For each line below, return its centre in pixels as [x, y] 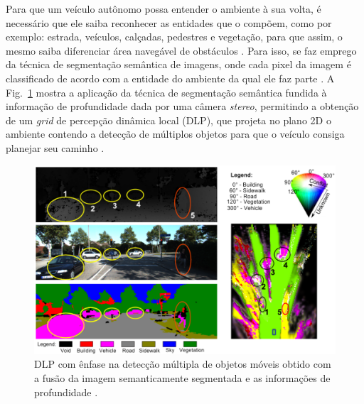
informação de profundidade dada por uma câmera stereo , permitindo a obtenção [182, 106]
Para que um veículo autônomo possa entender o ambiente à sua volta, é [164, 9]
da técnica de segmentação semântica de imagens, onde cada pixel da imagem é [178, 64]
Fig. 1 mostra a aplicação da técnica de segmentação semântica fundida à [166, 92]
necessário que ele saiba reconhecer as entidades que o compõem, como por [169, 22]
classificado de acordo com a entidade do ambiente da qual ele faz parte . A [170, 78]
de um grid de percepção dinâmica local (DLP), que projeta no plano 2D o [168, 120]
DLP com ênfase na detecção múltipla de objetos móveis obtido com [183, 364]
